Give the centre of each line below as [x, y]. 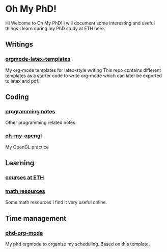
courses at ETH [25, 178]
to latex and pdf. [22, 81]
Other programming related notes [40, 122]
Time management [36, 218]
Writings [19, 45]
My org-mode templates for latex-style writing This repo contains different [83, 70]
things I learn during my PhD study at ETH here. [55, 28]
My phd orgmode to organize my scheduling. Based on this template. [78, 244]
